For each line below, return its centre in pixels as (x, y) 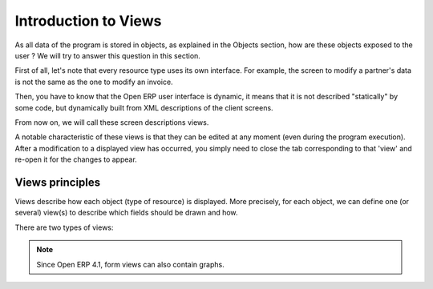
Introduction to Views (88, 21)
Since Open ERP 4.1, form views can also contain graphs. (130, 264)
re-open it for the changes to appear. (76, 159)
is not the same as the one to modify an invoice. (94, 82)
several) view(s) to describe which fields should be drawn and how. (126, 213)
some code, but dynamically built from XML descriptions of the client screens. (144, 107)
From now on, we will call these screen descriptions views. (112, 122)
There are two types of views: (64, 227)
